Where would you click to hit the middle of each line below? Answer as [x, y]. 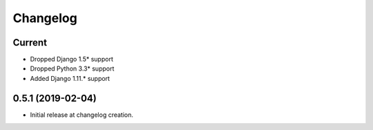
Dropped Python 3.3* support [72, 68]
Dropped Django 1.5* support [71, 59]
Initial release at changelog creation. [82, 115]
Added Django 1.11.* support [70, 78]
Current [30, 43]
